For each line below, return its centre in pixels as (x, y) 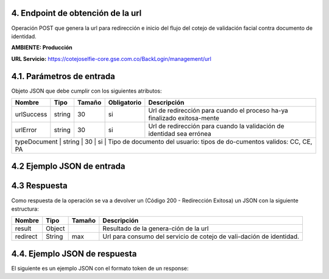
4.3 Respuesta (39, 186)
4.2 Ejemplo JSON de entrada (68, 167)
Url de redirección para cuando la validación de (216, 126)
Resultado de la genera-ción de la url (156, 228)
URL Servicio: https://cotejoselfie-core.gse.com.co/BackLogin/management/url (111, 58)
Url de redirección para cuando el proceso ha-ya (218, 110)
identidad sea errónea (180, 133)
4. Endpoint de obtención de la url (76, 13)
